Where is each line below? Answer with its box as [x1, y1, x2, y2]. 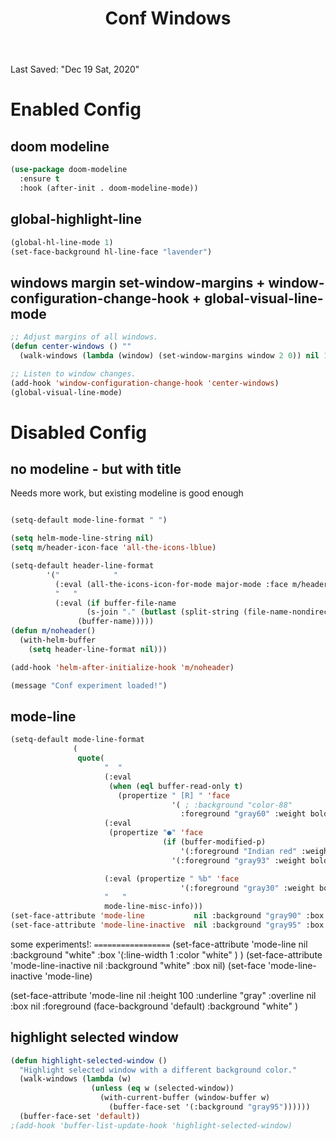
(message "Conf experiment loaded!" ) [10, 680, 168, 691]
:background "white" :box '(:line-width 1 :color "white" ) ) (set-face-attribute [10, 948, 323, 961]
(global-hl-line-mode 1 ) [10, 237, 114, 247]
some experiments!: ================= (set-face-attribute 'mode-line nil [10, 938, 308, 950]
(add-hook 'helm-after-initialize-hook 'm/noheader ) [10, 662, 235, 672]
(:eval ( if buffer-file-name [54, 598, 177, 608]
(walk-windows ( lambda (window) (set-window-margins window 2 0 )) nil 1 [19, 350, 329, 361]
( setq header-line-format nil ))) [28, 644, 168, 654]
